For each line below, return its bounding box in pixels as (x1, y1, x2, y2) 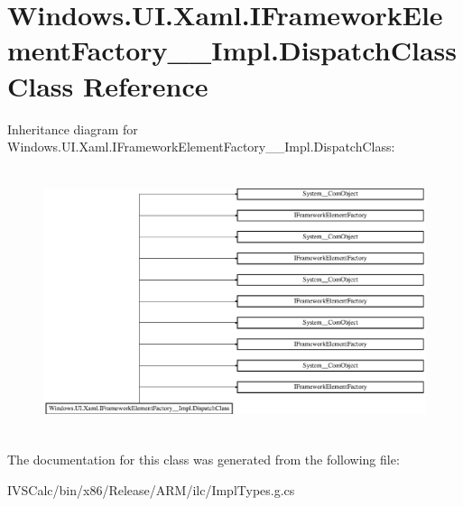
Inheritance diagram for (7, 119, 138, 138)
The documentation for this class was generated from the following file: (7, 449, 400, 468)
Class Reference (7, 67, 208, 104)
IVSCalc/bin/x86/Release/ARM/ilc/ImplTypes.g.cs (7, 480, 295, 499)
